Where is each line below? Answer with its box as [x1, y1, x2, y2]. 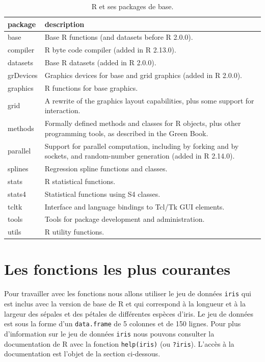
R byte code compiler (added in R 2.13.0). [44, 44, 176, 55]
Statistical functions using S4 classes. [44, 188, 161, 199]
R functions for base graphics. [44, 82, 138, 93]
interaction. [44, 105, 81, 116]
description [44, 18, 85, 29]
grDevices [8, 69, 38, 80]
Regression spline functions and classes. [44, 163, 168, 173]
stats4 [8, 188, 26, 199]
